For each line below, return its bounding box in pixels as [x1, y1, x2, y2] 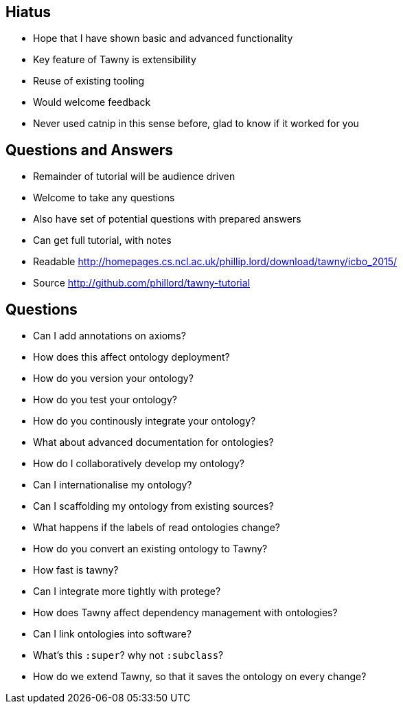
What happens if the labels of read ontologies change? [33, 521, 280, 534]
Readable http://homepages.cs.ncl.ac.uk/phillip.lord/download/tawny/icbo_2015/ [33, 256, 398, 268]
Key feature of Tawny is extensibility [33, 54, 196, 66]
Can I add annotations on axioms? [33, 330, 186, 342]
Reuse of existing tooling [33, 75, 145, 87]
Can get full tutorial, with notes [33, 234, 172, 247]
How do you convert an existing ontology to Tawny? [33, 543, 268, 555]
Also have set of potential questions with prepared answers [33, 213, 301, 225]
